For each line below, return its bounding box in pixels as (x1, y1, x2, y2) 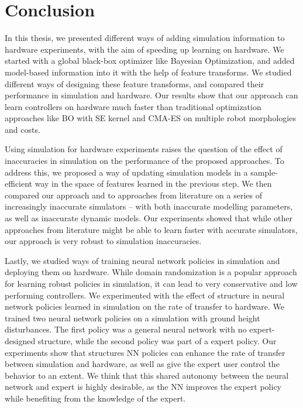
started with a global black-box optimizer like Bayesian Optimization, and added (5, 54, 295, 67)
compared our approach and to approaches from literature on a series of (5, 188, 262, 201)
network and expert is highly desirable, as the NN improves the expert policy (5, 380, 282, 393)
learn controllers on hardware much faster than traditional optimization (5, 100, 261, 112)
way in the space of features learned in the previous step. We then (35, 177, 272, 190)
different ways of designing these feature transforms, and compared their (5, 77, 264, 90)
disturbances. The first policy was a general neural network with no (5, 323, 247, 335)
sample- (250, 166, 278, 178)
